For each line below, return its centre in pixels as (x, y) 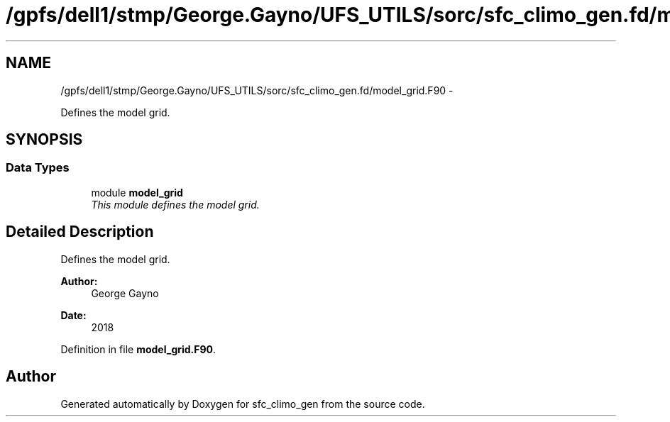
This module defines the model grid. (175, 204)
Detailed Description (80, 232)
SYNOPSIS (44, 140)
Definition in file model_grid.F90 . (138, 349)
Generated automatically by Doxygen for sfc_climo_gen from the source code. (243, 404)
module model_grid (137, 192)
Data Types (38, 168)
